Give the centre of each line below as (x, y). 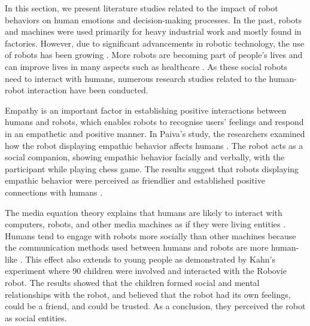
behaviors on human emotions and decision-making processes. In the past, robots (154, 19)
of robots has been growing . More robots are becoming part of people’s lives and (154, 55)
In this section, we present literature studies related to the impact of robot (142, 8)
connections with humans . (54, 192)
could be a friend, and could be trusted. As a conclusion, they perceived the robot (155, 306)
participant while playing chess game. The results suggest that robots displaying (152, 168)
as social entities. (36, 317)
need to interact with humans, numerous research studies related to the (136, 78)
